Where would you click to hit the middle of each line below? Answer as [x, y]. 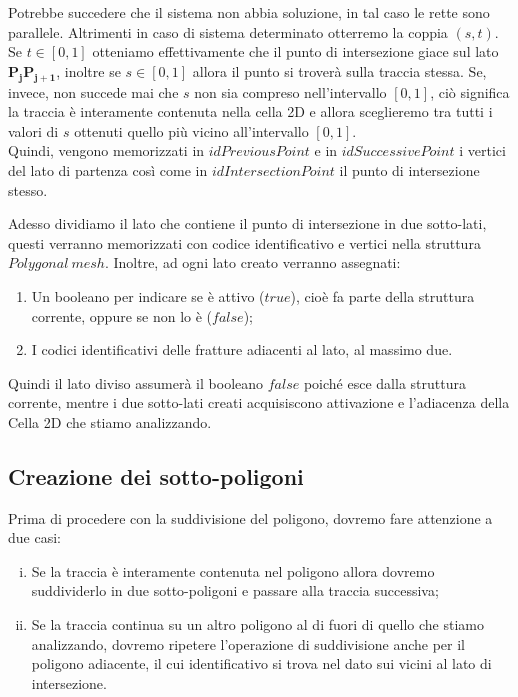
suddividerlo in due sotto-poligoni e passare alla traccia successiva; [235, 590]
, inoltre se [88, 70]
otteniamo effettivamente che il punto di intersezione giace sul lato [295, 51]
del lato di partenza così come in [108, 169]
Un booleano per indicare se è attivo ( [148, 295]
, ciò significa [470, 91]
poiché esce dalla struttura [384, 382]
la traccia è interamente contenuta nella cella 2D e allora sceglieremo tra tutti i [250, 111]
